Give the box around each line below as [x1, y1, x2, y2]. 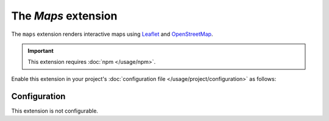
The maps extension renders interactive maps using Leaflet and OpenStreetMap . [11, 30, 213, 38]
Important [27, 47, 54, 54]
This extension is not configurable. [11, 107, 99, 114]
